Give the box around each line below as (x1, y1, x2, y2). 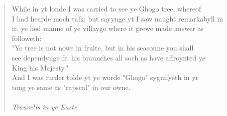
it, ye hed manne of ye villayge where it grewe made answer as (12, 23, 204, 33)
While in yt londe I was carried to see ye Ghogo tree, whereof (12, 3, 201, 13)
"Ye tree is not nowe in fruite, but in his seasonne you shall (12, 42, 194, 53)
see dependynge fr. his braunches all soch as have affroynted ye (12, 52, 205, 62)
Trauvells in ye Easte (12, 101, 77, 111)
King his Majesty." (12, 62, 69, 72)
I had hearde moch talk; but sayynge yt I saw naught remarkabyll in (12, 13, 223, 23)
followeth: (12, 32, 42, 43)
